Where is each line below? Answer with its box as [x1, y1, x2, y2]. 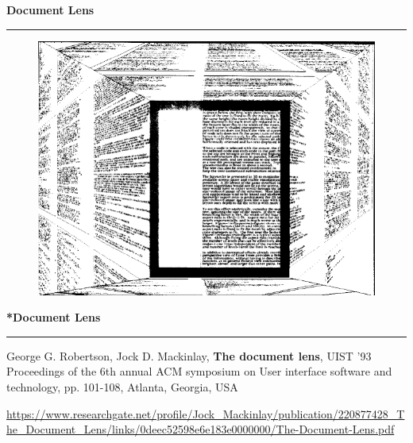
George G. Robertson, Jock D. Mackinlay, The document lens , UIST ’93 [6, 347, 372, 364]
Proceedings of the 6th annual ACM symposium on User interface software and [6, 363, 392, 379]
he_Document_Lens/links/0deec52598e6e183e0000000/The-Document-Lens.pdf [6, 421, 395, 437]
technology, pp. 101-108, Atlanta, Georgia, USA [6, 379, 238, 395]
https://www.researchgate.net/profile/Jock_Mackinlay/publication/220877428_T [6, 405, 405, 422]
